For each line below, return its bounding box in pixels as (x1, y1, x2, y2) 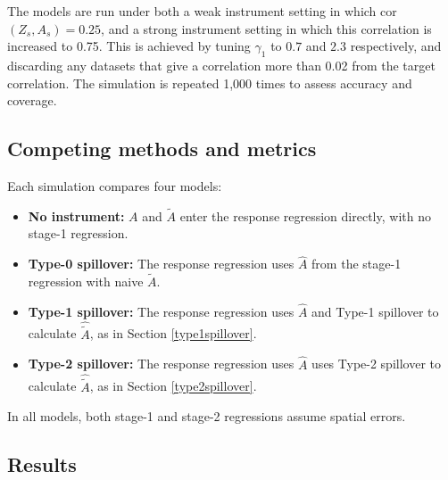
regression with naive (28, 272, 144, 290)
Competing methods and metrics (7, 135, 317, 162)
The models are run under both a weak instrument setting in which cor (7, 2, 397, 20)
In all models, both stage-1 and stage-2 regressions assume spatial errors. (7, 407, 406, 426)
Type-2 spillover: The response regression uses (28, 354, 295, 373)
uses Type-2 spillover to (311, 354, 441, 373)
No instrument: (28, 206, 125, 225)
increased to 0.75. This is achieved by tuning (7, 37, 251, 55)
